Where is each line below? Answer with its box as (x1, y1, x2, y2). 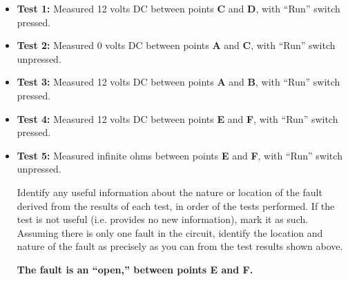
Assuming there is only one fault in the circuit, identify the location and (17, 225, 323, 240)
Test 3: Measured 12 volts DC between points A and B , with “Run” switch (17, 75, 340, 89)
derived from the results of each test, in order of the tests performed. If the (17, 198, 335, 213)
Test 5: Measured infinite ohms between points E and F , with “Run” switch (17, 148, 342, 162)
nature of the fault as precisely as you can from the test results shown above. (17, 239, 343, 253)
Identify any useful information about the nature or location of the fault (17, 184, 322, 199)
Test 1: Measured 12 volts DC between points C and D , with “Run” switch (17, 1, 340, 15)
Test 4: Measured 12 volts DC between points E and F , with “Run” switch (17, 111, 338, 126)
